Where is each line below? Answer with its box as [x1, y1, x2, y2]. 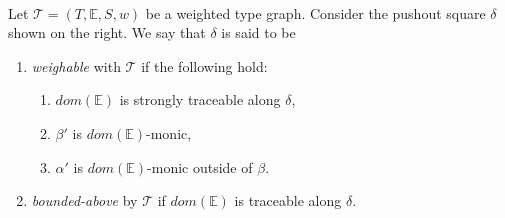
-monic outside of [147, 156, 253, 177]
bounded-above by [31, 190, 138, 211]
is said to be [221, 22, 296, 43]
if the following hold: [141, 55, 268, 76]
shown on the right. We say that [8, 22, 206, 43]
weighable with [31, 55, 121, 76]
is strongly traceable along [119, 89, 281, 110]
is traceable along [234, 190, 342, 211]
